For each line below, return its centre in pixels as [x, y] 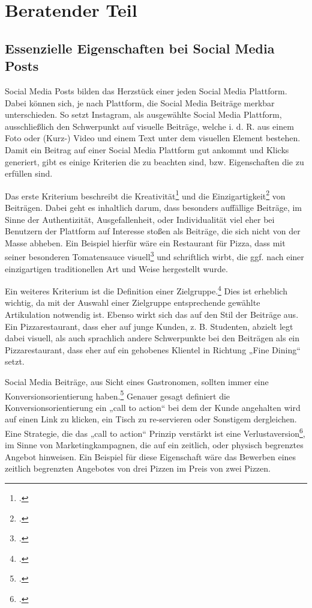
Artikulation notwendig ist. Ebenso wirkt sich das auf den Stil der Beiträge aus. [152, 315]
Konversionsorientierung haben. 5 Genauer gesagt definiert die [118, 395]
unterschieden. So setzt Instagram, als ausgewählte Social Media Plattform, [143, 114]
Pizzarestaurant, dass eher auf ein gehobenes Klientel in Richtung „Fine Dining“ [153, 349]
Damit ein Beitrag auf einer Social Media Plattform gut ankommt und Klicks [147, 149]
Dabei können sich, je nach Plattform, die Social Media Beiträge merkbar [140, 102]
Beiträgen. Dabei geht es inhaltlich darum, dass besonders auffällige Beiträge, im [153, 207]
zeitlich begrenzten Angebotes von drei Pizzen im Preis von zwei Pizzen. [138, 468]
